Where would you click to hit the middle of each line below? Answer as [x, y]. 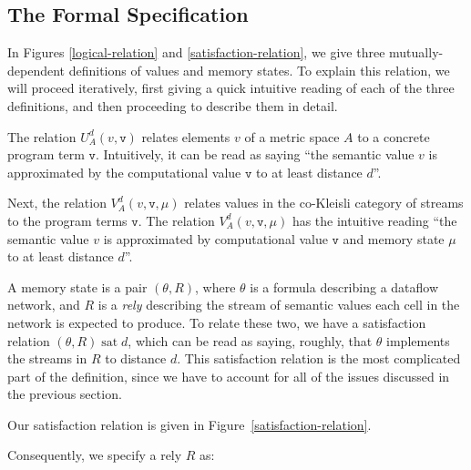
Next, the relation [57, 203]
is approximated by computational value [215, 238]
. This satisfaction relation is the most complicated [319, 358]
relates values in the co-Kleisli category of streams [324, 203]
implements [418, 340]
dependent [36, 70]
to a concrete [394, 136]
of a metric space [292, 136]
